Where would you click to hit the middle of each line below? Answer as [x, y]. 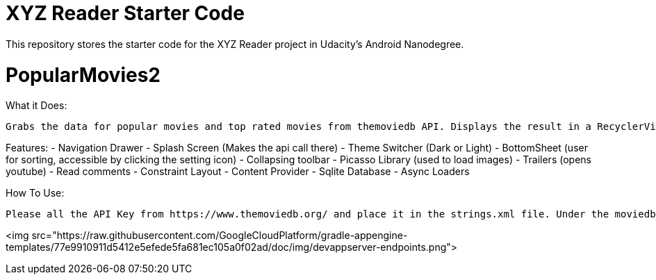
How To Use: [35, 193]
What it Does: [36, 106]
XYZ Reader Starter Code [125, 13]
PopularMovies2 [83, 75]
